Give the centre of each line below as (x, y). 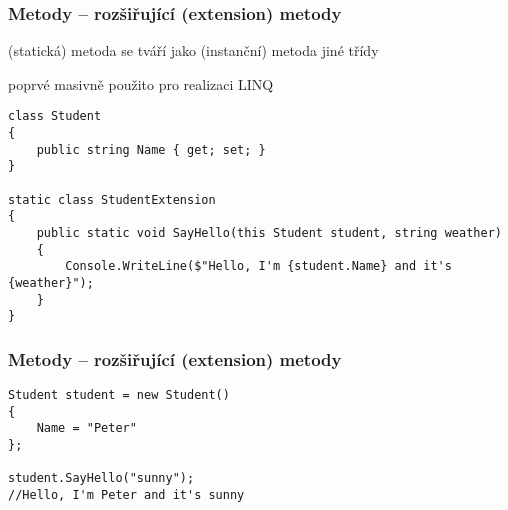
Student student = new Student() (119, 395)
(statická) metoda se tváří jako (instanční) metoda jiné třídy (193, 50)
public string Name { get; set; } (151, 149)
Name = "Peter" (86, 428)
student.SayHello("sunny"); (101, 478)
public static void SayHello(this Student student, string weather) (269, 233)
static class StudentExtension (112, 199)
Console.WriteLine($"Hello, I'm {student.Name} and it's (258, 266)
